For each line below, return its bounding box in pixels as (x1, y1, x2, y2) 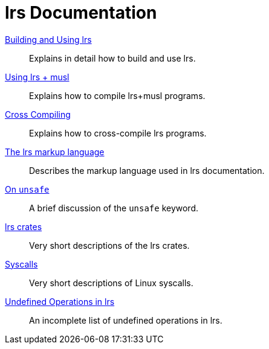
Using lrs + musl (5, 71, 70, 82)
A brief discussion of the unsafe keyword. (29, 202, 199, 213)
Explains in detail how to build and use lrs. (29, 53, 196, 63)
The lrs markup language (5, 146, 105, 157)
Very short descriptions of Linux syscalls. (29, 277, 193, 288)
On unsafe (5, 184, 50, 194)
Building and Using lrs (5, 34, 92, 45)
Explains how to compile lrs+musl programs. (29, 90, 206, 101)
